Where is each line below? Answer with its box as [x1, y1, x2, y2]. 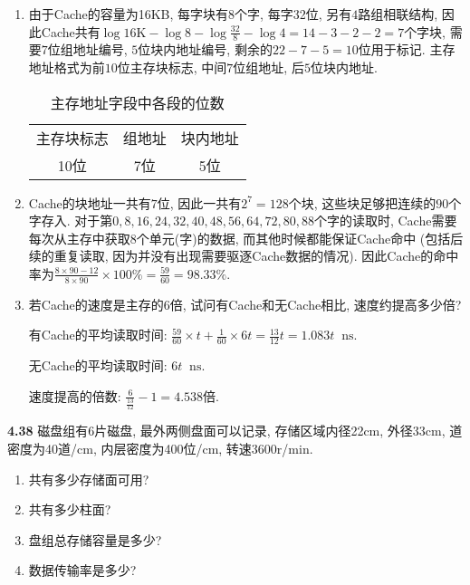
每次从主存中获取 [28, 228, 130, 247]
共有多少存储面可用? [28, 469, 149, 488]
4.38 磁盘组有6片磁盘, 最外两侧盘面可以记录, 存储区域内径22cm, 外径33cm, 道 [7, 421, 463, 440]
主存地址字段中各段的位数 [50, 91, 225, 113]
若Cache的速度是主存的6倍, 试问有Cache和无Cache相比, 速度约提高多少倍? [28, 294, 462, 313]
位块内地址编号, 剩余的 [138, 40, 273, 59]
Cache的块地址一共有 [28, 193, 151, 212]
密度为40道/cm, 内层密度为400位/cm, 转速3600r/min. [7, 438, 313, 457]
